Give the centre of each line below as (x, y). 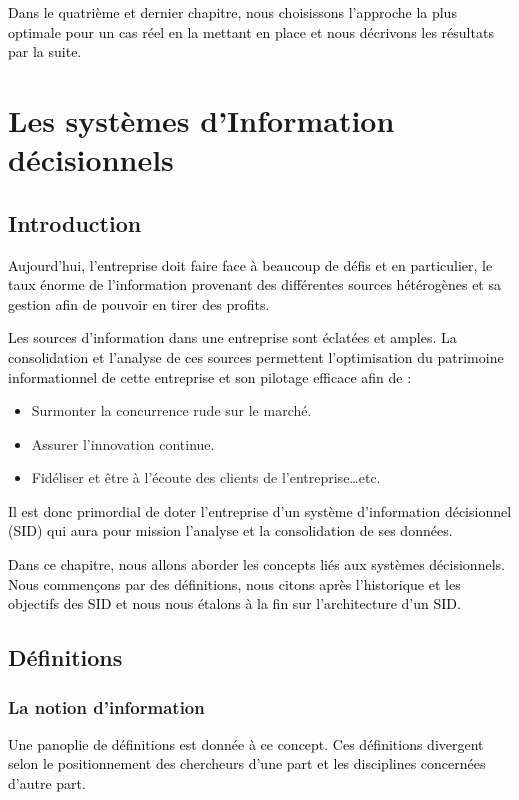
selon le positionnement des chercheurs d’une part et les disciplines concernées (247, 763)
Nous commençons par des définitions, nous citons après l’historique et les (234, 583)
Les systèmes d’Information (201, 119)
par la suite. (45, 51)
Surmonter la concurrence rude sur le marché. (171, 410)
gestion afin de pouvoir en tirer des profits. (139, 303)
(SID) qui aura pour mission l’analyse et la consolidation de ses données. (230, 530)
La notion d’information (106, 706)
